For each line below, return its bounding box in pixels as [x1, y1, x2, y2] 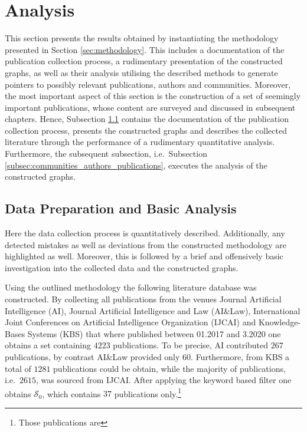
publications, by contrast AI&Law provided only [5, 350, 180, 362]
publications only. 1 [114, 385, 182, 400]
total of [5, 362, 31, 374]
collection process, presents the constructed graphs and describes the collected [5, 124, 287, 136]
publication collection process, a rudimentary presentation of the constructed [5, 55, 283, 67]
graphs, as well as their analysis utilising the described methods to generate [5, 66, 278, 78]
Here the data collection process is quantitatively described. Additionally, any [5, 227, 285, 239]
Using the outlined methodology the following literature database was [5, 281, 257, 294]
